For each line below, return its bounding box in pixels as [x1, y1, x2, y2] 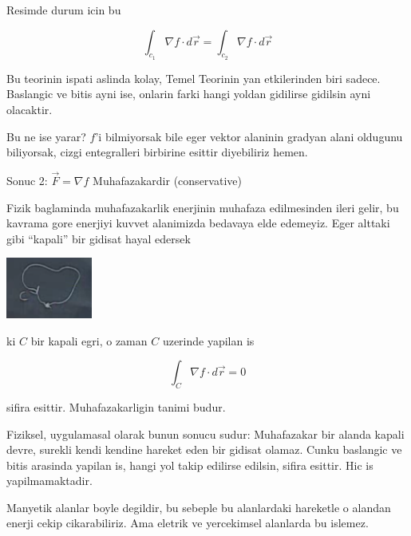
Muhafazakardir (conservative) [93, 171, 242, 188]
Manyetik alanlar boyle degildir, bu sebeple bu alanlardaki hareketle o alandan [6, 499, 391, 515]
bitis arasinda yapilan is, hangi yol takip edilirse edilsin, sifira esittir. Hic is [6, 456, 373, 473]
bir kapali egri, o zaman [30, 332, 148, 349]
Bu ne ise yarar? [6, 128, 86, 144]
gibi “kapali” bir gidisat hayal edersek [6, 230, 191, 246]
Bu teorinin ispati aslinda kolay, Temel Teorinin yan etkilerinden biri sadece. [6, 69, 381, 86]
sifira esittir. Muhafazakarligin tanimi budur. [6, 398, 226, 415]
